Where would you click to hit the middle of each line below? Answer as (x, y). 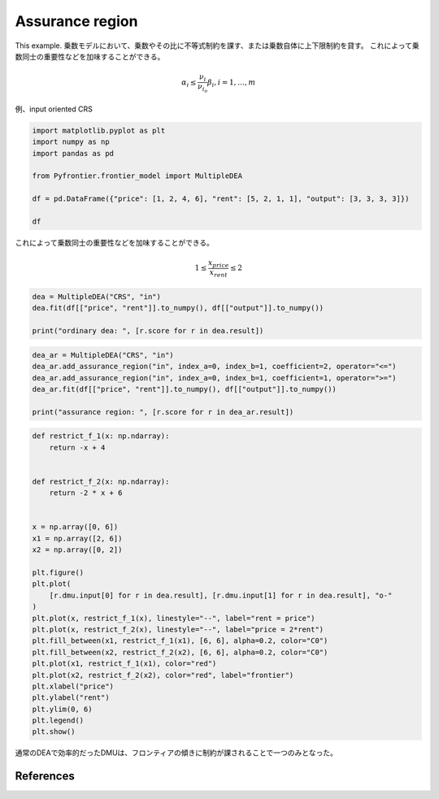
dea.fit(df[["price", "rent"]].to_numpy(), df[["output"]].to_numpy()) (178, 308)
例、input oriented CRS (54, 109)
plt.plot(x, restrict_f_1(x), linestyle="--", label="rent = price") (174, 618)
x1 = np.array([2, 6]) (77, 538)
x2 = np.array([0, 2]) (77, 550)
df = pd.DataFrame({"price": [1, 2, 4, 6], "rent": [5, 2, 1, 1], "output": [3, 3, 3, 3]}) (221, 199)
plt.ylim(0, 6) (62, 709)
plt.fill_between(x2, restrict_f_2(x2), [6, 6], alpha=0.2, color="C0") (180, 652)
